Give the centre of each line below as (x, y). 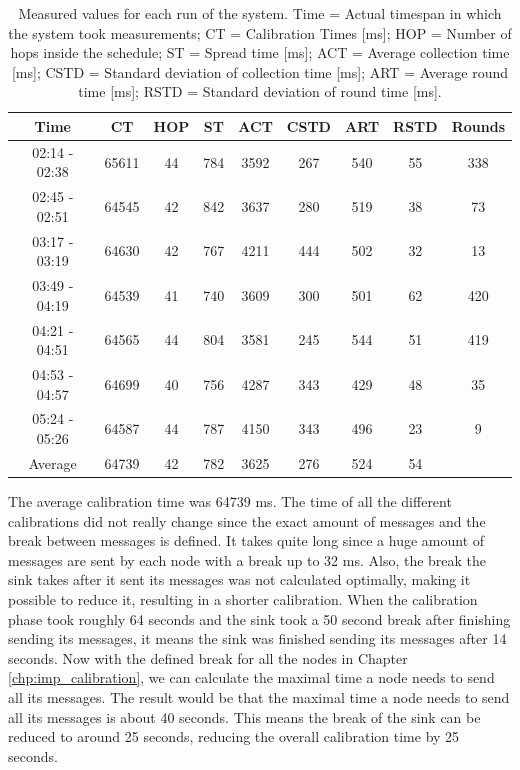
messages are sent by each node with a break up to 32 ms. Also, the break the (247, 559)
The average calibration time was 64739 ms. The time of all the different (230, 500)
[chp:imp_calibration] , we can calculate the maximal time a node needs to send (251, 677)
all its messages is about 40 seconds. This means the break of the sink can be (244, 716)
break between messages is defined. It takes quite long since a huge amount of (246, 540)
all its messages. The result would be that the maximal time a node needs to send (259, 696)
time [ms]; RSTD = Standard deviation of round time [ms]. (260, 91)
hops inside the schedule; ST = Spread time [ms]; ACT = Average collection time (260, 52)
